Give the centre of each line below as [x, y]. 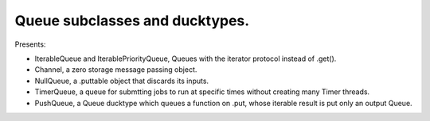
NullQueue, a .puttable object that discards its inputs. [122, 81]
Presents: [30, 44]
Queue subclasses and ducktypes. [132, 21]
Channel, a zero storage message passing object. [116, 70]
